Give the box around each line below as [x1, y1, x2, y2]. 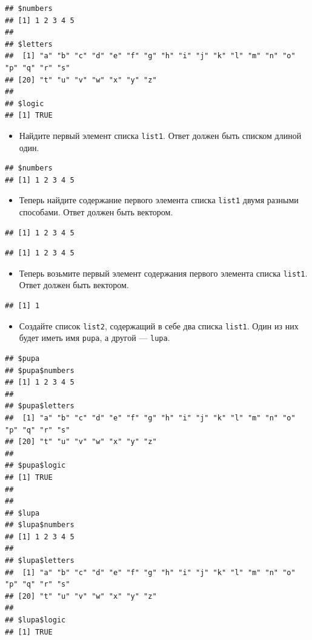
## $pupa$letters [5, 402, 75, 411]
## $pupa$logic [5, 461, 66, 470]
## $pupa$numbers [5, 366, 75, 375]
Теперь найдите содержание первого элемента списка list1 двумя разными [19, 194, 299, 206]
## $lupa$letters [5, 556, 75, 565]
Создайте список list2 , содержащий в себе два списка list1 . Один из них [19, 319, 299, 332]
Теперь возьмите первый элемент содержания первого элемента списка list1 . [19, 266, 308, 279]
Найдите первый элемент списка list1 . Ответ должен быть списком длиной [19, 129, 302, 141]
